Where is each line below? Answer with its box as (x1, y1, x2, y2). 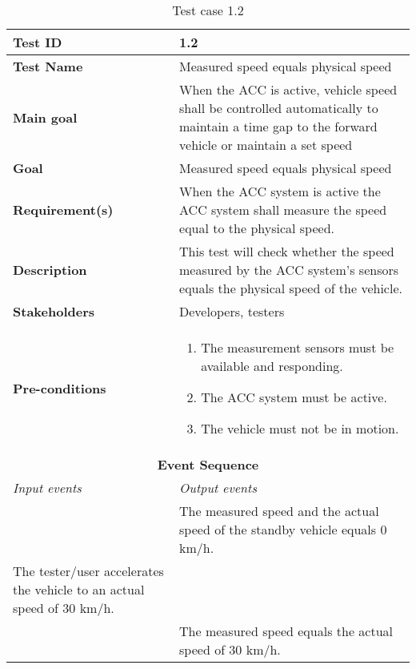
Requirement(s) (13, 200, 114, 219)
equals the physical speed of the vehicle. (179, 279, 402, 297)
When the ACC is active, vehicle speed (179, 80, 398, 99)
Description (13, 260, 87, 279)
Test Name (13, 57, 83, 75)
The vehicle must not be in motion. (201, 419, 399, 437)
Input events (13, 478, 82, 497)
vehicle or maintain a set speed (179, 135, 353, 154)
